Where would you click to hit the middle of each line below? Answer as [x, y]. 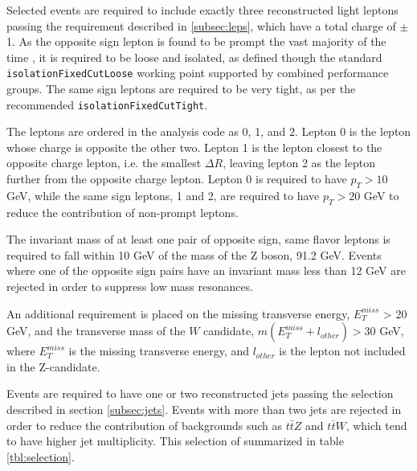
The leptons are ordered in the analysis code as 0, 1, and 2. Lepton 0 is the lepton [209, 131]
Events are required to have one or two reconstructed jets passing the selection [200, 393]
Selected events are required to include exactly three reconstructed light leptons [202, 10]
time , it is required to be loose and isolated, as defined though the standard [194, 57]
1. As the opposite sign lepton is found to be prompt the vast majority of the [196, 41]
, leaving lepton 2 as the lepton [299, 163]
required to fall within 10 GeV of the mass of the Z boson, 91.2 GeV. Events [194, 254]
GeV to [381, 195]
